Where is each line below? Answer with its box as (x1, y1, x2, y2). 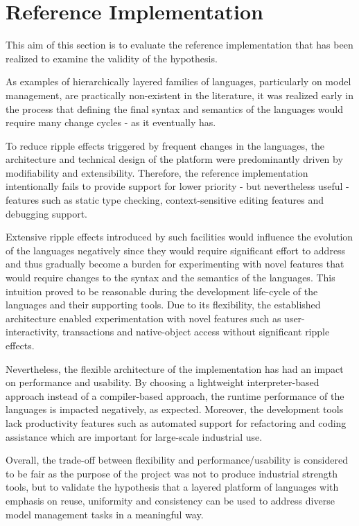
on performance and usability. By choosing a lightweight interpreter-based (6, 375, 319, 389)
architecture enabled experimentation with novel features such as (6, 310, 281, 325)
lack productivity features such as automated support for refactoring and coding (6, 415, 347, 430)
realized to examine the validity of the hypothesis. (6, 51, 218, 65)
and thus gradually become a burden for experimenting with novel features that (6, 256, 344, 271)
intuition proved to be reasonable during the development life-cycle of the (6, 283, 318, 298)
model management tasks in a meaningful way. (6, 507, 204, 521)
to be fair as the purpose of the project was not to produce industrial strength (6, 466, 338, 480)
